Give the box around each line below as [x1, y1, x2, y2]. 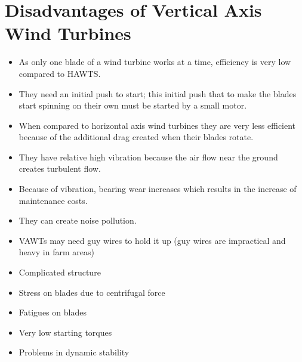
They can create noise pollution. [19, 214, 137, 227]
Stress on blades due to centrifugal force [19, 286, 165, 298]
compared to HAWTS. [19, 67, 101, 79]
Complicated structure [19, 266, 101, 279]
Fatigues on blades [19, 306, 87, 318]
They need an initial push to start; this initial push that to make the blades [19, 87, 297, 100]
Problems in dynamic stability [19, 346, 130, 358]
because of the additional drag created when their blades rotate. [19, 131, 254, 143]
